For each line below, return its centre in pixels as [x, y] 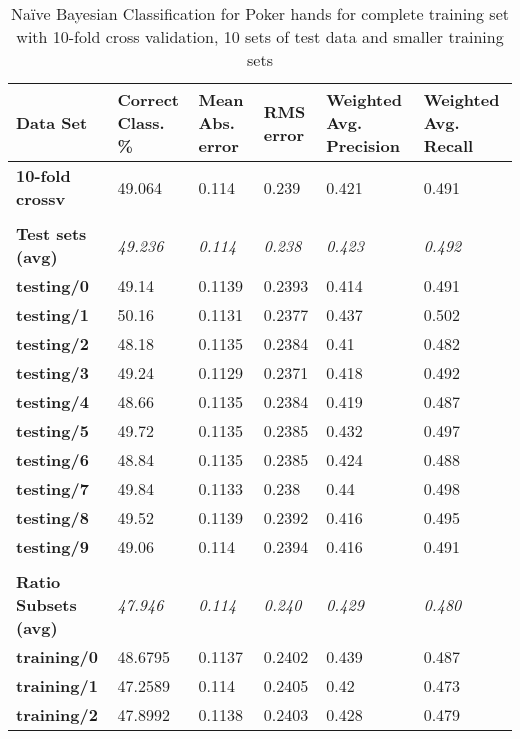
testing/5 [52, 430]
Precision [363, 145]
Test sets [51, 233]
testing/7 [52, 488]
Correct [148, 99]
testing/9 [52, 546]
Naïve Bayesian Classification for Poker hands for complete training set [260, 13]
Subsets [46, 604]
